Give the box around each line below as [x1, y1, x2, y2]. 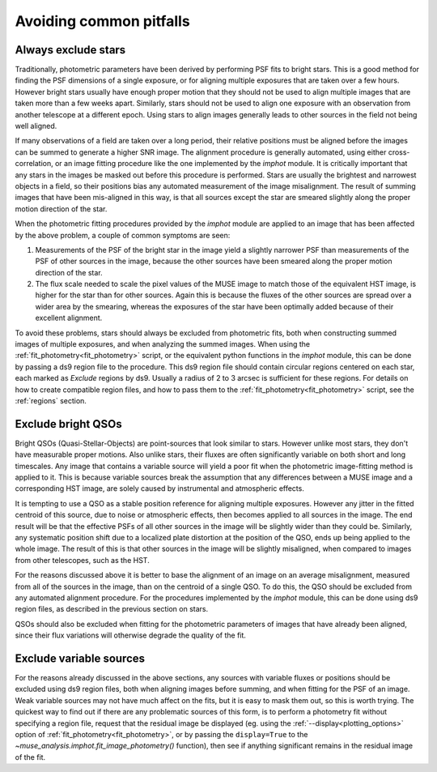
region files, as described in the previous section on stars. [15, 604, 209, 614]
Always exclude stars [15, 43, 126, 57]
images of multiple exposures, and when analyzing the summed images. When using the [15, 339, 311, 349]
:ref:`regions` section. [15, 396, 87, 405]
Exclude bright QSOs [15, 417, 122, 431]
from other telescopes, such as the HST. [15, 555, 150, 565]
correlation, [15, 159, 54, 168]
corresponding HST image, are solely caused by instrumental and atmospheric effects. [15, 484, 305, 493]
